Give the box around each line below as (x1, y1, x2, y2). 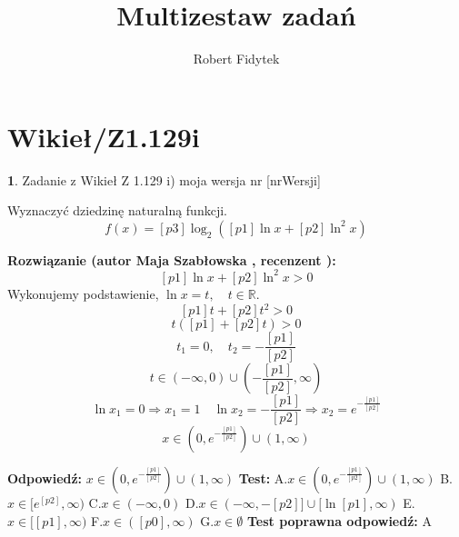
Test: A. (238, 469, 288, 488)
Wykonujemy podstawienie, (7, 283, 159, 303)
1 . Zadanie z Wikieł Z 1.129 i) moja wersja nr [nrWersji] (7, 170, 321, 189)
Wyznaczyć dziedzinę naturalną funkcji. (7, 201, 227, 220)
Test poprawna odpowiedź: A (246, 511, 432, 530)
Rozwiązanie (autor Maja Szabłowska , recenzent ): (7, 250, 336, 269)
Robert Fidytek (193, 49, 280, 68)
